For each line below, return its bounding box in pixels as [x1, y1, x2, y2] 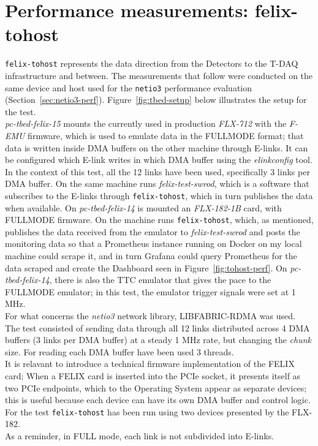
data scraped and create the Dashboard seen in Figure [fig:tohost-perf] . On [5, 261, 287, 274]
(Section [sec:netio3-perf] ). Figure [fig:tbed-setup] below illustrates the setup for [5, 93, 307, 106]
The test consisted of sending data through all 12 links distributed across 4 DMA [5, 321, 310, 334]
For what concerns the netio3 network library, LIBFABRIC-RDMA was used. [5, 309, 295, 322]
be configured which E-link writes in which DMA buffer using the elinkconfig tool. [5, 153, 312, 166]
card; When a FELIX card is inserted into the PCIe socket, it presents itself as [5, 369, 301, 382]
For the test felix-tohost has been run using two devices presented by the [5, 405, 289, 418]
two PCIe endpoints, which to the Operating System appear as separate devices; [5, 381, 307, 394]
